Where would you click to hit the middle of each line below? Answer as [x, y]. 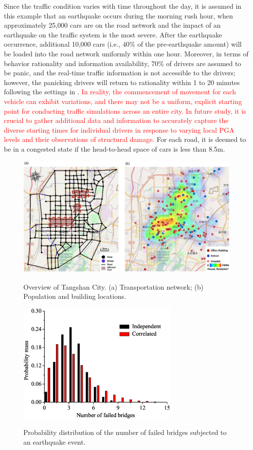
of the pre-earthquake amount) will [190, 44]
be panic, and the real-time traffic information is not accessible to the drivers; [120, 73]
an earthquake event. [54, 441]
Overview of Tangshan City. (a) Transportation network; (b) [114, 286]
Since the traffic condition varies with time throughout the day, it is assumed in [123, 6]
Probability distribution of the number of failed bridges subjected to [125, 432]
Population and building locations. [75, 296]
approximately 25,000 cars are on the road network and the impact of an [112, 25]
